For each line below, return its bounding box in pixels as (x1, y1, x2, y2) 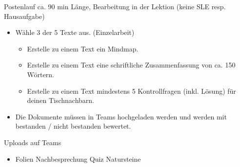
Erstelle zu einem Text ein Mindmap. (27, 43, 139, 53)
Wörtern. (27, 69, 54, 79)
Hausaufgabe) (4, 11, 45, 21)
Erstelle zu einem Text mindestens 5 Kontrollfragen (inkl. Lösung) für (27, 85, 236, 96)
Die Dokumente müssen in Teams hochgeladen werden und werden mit (15, 111, 227, 121)
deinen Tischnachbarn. (27, 95, 95, 105)
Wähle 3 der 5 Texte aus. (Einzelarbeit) (15, 27, 135, 37)
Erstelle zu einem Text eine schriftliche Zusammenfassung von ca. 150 (27, 60, 236, 70)
